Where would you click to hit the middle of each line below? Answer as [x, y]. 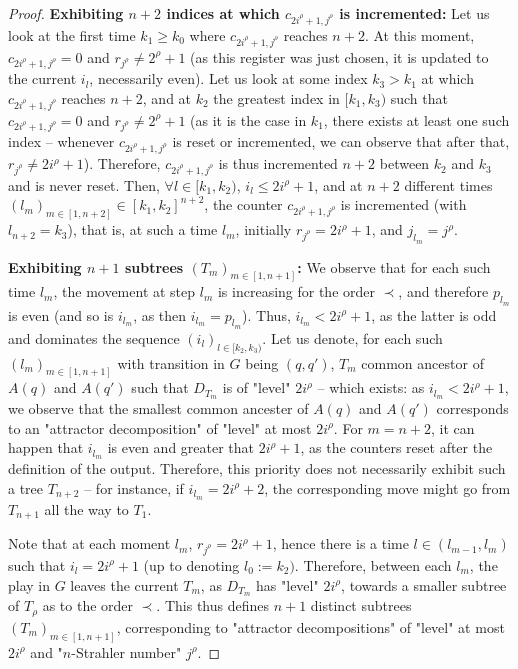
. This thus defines [212, 605]
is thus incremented [278, 163]
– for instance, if [134, 487]
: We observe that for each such [394, 266]
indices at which [223, 13]
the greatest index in [276, 97]
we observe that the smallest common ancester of [158, 408]
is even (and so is [61, 314]
